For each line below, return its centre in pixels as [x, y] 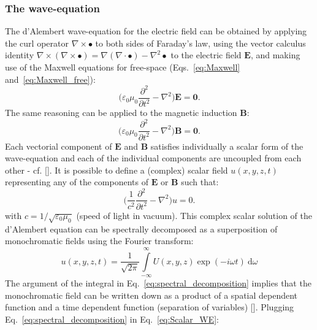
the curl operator [37, 43]
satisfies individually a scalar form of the [227, 146]
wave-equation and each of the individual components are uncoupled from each [153, 158]
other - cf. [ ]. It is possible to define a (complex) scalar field [116, 170]
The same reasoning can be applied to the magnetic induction [121, 113]
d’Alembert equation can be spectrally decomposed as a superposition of [141, 228]
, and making [275, 55]
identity [20, 55]
